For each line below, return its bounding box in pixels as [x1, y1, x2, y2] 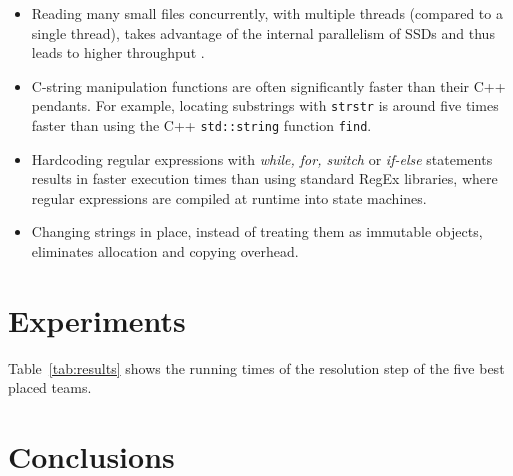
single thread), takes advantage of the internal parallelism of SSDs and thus [31, 22, 495, 43]
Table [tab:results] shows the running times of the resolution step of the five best [8, 357, 505, 378]
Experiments [8, 299, 186, 340]
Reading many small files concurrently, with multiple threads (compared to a [31, 3, 503, 23]
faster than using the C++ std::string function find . [31, 115, 372, 136]
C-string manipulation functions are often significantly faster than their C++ [31, 75, 506, 96]
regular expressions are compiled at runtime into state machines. [31, 187, 427, 208]
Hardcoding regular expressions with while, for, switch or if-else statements [31, 148, 493, 169]
